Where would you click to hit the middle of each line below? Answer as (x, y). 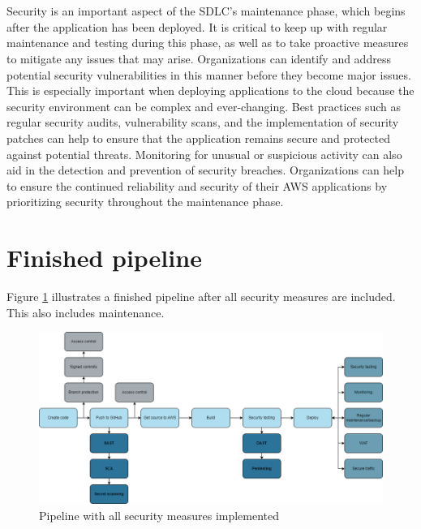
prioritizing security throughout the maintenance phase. (145, 202)
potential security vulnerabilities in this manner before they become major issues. (209, 74)
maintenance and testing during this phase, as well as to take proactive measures (208, 43)
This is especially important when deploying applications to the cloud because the (210, 90)
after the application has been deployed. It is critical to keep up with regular (197, 26)
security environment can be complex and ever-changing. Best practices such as (204, 106)
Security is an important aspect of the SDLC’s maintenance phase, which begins (206, 11)
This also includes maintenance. (86, 312)
